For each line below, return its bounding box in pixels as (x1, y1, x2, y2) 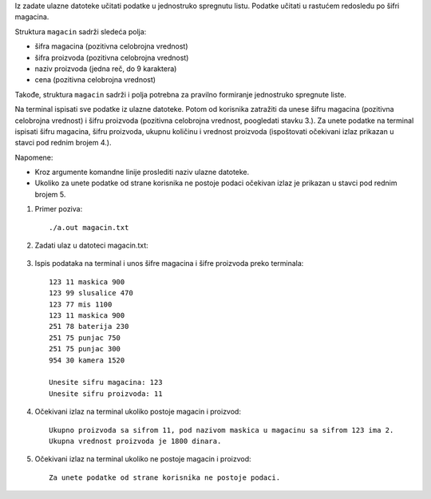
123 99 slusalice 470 (49, 288, 133, 298)
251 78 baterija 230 (49, 322, 129, 331)
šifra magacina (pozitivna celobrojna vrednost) (34, 42, 188, 51)
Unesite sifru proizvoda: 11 (49, 389, 163, 398)
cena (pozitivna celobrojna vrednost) (34, 75, 156, 85)
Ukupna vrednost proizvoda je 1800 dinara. (49, 436, 222, 446)
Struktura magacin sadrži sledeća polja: (14, 26, 147, 36)
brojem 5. (34, 189, 66, 199)
